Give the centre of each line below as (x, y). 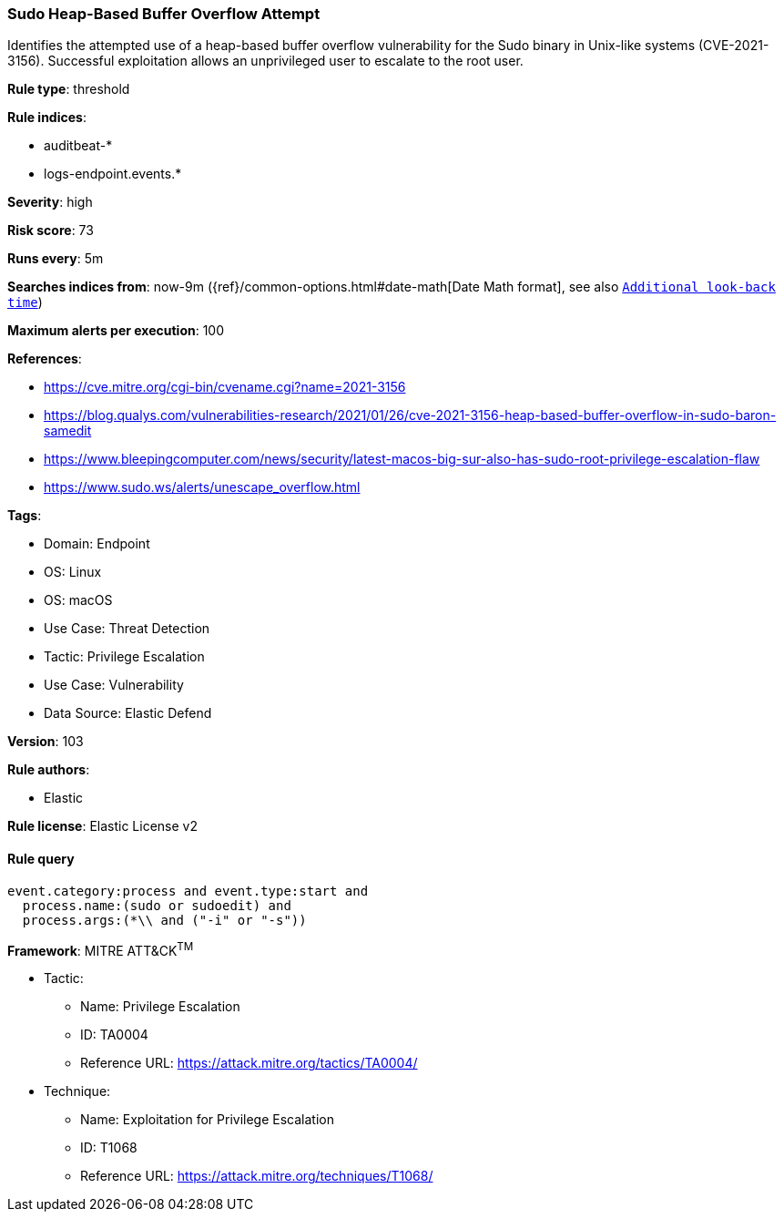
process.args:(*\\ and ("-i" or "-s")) (164, 920)
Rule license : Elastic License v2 (102, 826)
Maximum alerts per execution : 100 (116, 331)
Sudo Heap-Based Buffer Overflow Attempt (164, 14)
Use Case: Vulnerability (114, 685)
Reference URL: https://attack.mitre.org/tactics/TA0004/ (249, 1063)
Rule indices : (47, 118)
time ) (25, 302)
